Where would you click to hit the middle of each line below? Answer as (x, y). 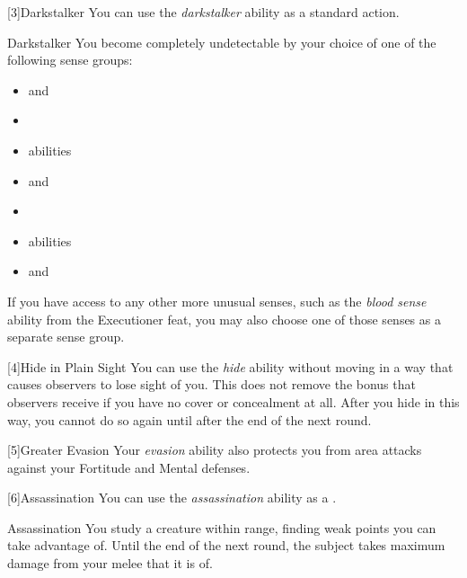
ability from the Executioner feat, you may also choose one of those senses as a (224, 319)
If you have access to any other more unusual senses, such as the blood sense (217, 301)
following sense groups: (70, 60)
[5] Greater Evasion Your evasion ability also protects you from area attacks (215, 450)
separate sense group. (66, 337)
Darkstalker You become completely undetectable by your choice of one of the (222, 42)
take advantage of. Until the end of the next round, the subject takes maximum (226, 545)
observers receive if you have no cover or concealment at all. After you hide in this (233, 401)
